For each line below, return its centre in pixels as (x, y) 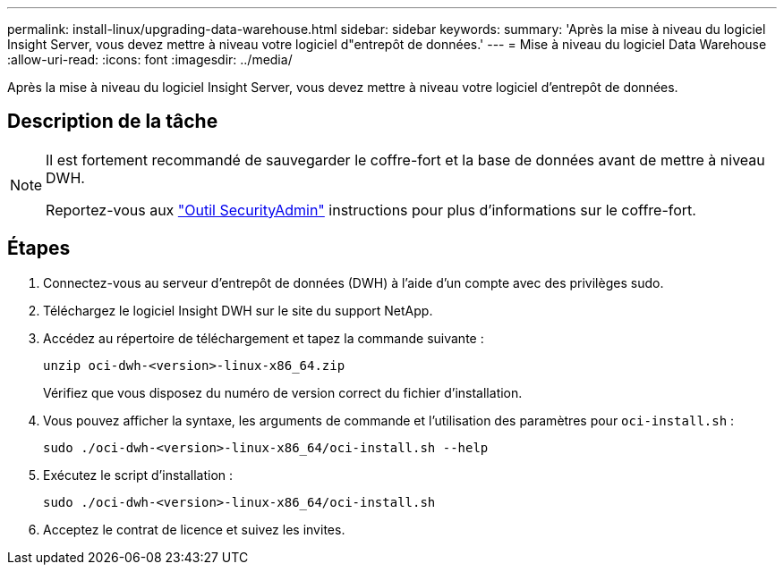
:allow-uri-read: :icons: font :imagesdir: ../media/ (150, 59)
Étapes (39, 248)
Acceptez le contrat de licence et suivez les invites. (194, 529)
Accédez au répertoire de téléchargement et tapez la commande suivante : (264, 338)
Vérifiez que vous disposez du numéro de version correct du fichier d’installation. (283, 392)
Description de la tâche (113, 122)
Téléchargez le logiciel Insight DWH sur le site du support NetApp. (238, 310)
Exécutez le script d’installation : (138, 475)
